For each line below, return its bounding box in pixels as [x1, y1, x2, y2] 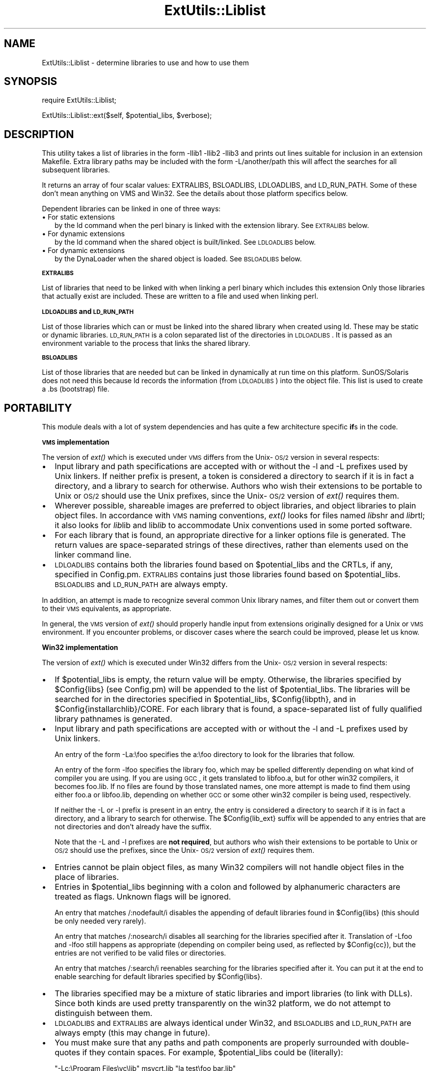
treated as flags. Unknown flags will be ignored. [54, 892, 231, 902]
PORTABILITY [4, 401, 72, 414]
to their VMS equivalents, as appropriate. [42, 604, 171, 613]
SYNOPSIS [4, 75, 57, 88]
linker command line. [54, 550, 132, 560]
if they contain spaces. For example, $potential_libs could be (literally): [82, 1047, 343, 1058]
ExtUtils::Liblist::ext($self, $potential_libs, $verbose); [42, 111, 212, 120]
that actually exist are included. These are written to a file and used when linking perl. [42, 292, 319, 301]
